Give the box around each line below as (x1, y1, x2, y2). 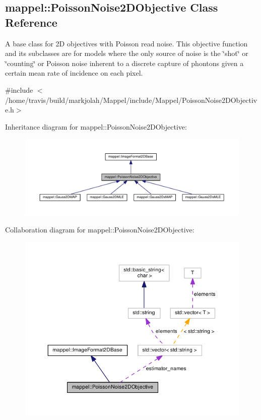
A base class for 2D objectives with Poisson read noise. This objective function (5, 38, 248, 48)
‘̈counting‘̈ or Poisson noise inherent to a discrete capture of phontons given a (5, 57, 244, 68)
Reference (5, 14, 57, 30)
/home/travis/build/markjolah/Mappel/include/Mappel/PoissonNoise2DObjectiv (5, 94, 257, 105)
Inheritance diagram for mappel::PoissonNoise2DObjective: (5, 121, 187, 132)
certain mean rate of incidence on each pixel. (5, 68, 143, 78)
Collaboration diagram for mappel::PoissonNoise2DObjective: (5, 224, 194, 235)
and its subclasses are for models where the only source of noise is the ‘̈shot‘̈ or (5, 48, 248, 58)
